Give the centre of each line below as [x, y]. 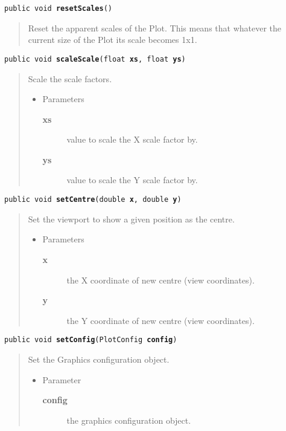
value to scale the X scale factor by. [132, 139]
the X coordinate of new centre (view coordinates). [160, 280]
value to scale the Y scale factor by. [132, 180]
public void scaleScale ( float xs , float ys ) [95, 59]
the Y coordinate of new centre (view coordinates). [160, 320]
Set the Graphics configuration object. [99, 359]
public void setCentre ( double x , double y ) [93, 200]
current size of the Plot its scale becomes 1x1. [113, 40]
